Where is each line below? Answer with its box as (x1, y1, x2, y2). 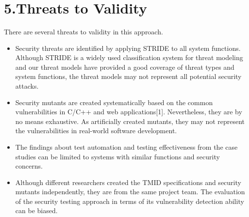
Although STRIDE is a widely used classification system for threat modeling (15, 52, 243, 62)
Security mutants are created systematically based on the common (15, 97, 213, 107)
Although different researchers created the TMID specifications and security (15, 177, 241, 187)
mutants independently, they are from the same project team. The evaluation (15, 186, 245, 197)
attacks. (15, 80, 39, 91)
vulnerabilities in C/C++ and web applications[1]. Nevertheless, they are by (15, 107, 242, 117)
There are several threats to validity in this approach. (4, 26, 163, 36)
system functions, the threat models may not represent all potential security (15, 71, 242, 81)
